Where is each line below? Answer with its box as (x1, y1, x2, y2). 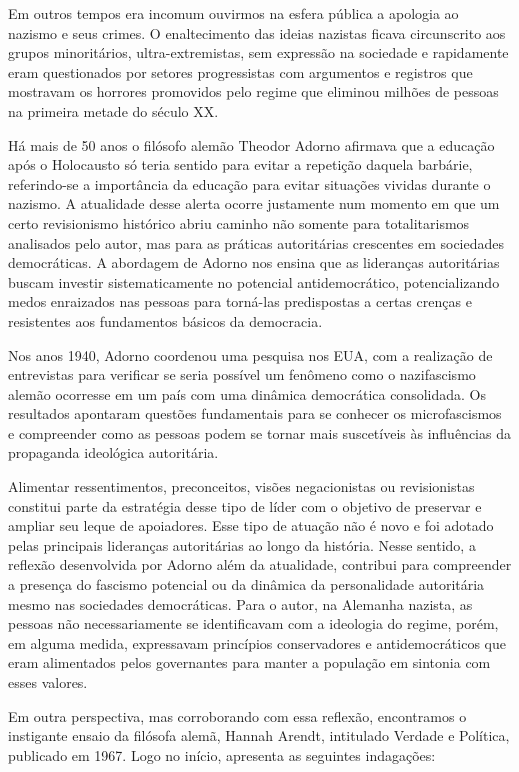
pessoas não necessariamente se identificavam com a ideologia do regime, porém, (8, 613, 499, 634)
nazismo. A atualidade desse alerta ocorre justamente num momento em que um (8, 193, 500, 214)
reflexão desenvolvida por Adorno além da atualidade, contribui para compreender (8, 554, 512, 575)
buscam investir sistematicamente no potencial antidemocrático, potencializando (8, 271, 500, 292)
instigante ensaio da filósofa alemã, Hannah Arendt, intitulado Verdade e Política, (8, 725, 510, 746)
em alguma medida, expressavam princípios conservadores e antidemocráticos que (8, 632, 506, 653)
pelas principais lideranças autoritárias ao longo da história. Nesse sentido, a (8, 534, 476, 555)
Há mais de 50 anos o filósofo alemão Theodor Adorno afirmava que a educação (8, 134, 495, 155)
